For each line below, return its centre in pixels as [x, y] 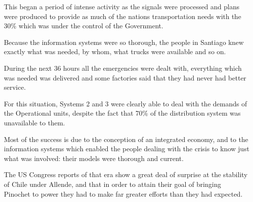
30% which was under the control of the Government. [84, 26]
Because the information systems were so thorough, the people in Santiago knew [124, 42]
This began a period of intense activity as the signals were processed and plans [122, 6]
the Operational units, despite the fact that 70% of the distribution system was [122, 113]
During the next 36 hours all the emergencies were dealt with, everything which [123, 68]
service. [15, 87]
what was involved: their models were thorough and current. [94, 158]
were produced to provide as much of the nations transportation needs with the [123, 16]
